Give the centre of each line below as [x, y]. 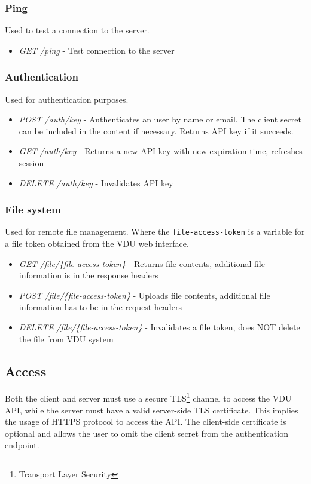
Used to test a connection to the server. [77, 30]
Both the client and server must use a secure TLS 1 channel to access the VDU [148, 397]
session [31, 163]
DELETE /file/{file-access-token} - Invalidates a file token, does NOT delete [159, 327]
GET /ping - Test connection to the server [97, 50]
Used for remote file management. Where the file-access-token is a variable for [155, 232]
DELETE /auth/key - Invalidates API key [96, 183]
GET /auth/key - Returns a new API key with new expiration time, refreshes [161, 151]
